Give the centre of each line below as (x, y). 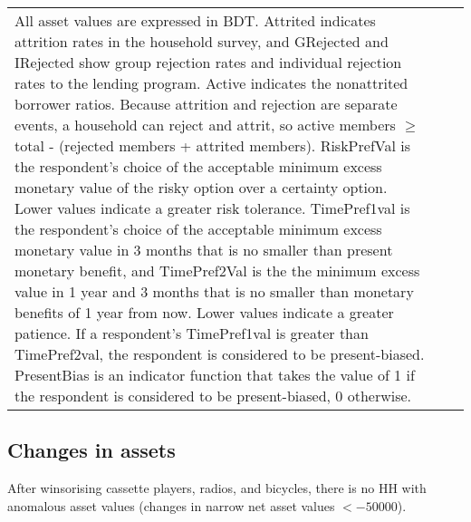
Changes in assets (91, 450)
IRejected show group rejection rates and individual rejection (208, 62)
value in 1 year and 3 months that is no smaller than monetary (214, 291)
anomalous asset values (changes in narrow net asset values (171, 505)
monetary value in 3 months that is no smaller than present (204, 250)
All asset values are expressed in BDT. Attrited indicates (195, 20)
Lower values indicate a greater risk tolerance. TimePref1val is (212, 208)
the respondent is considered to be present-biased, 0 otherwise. (213, 396)
